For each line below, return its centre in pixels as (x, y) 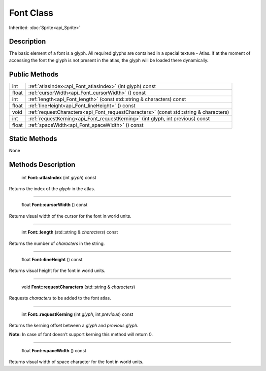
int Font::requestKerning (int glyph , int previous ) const (77, 314)
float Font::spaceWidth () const (54, 350)
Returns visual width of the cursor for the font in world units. (70, 216)
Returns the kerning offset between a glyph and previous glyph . (74, 325)
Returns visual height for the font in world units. (57, 270)
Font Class (31, 13)
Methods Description (42, 165)
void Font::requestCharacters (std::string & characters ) (78, 287)
